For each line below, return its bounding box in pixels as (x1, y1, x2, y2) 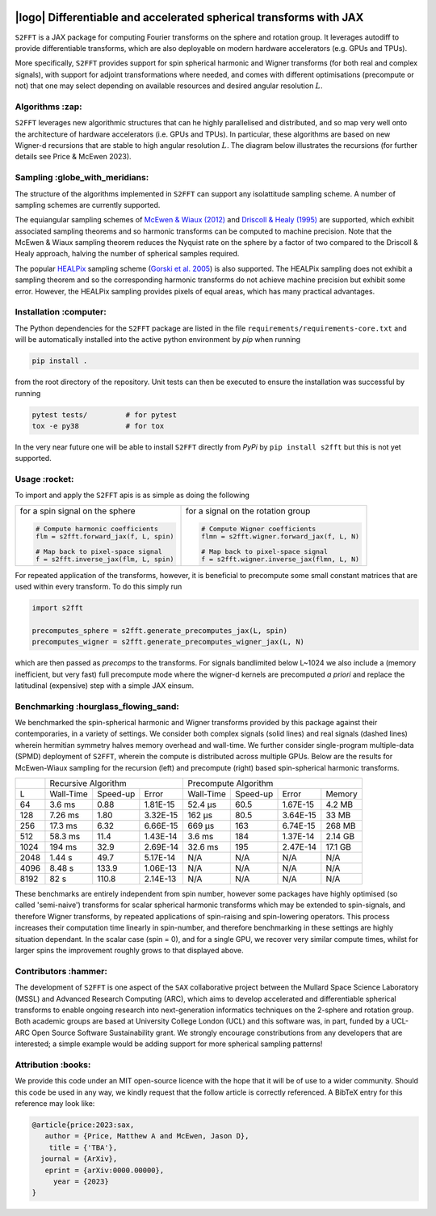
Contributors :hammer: (15, 965, 108, 977)
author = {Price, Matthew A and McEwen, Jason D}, (44, 1132, 249, 1141)
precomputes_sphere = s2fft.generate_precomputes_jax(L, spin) (31, 626, 288, 635)
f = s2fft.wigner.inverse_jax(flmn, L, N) (200, 555, 359, 564)
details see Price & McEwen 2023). (15, 152, 132, 162)
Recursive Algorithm (49, 778, 127, 789)
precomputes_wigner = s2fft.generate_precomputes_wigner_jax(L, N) (31, 637, 305, 647)
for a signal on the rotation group (185, 505, 311, 517)
